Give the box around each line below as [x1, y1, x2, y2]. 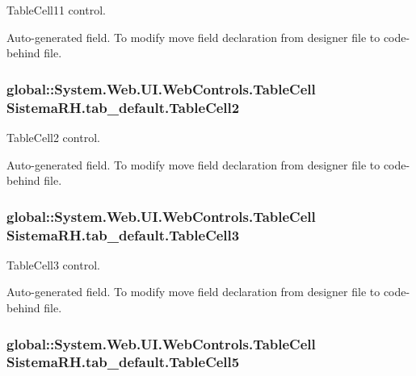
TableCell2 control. [6, 128, 100, 145]
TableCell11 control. [6, 2, 106, 18]
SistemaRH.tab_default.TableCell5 [6, 352, 240, 372]
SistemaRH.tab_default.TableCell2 [6, 97, 240, 117]
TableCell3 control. [6, 256, 100, 273]
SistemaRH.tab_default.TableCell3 [6, 224, 240, 244]
